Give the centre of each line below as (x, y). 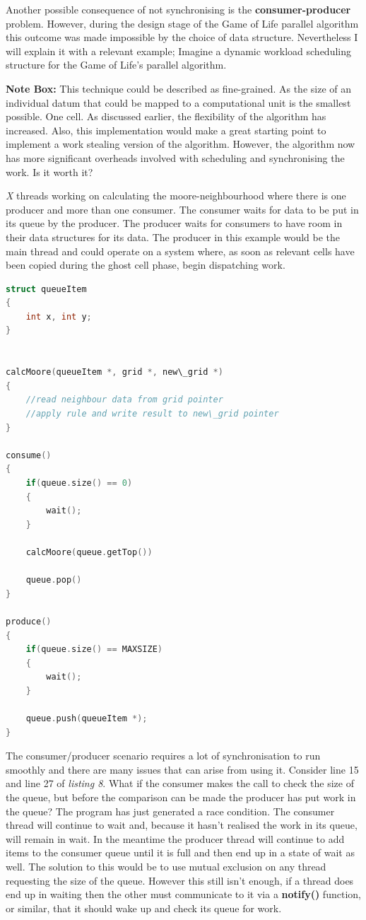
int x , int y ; (59, 316)
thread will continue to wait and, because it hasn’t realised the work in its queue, (182, 825)
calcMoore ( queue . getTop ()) (89, 552)
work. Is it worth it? (49, 171)
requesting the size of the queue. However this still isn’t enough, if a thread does (180, 880)
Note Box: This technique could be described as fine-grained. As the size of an (179, 88)
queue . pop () (54, 580)
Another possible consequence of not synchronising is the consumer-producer (178, 9)
